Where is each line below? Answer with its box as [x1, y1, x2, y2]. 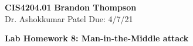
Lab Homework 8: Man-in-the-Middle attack [5, 32, 189, 44]
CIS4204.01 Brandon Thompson [5, 1, 137, 13]
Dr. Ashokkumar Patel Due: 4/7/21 [5, 12, 133, 24]
